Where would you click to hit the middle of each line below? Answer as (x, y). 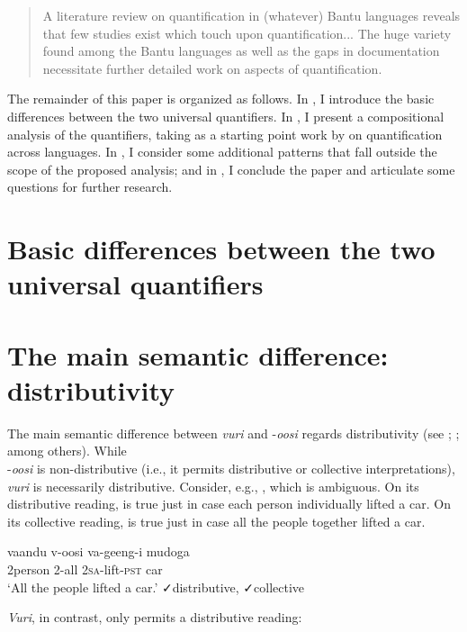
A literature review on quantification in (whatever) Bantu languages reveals (251, 15)
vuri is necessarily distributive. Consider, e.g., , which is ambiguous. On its (213, 486)
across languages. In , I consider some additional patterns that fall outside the (222, 152)
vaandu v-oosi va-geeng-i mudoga (99, 551)
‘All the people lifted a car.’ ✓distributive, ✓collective (156, 587)
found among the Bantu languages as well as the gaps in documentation (241, 51)
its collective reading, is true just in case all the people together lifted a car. (216, 521)
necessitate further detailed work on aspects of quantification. (212, 68)
